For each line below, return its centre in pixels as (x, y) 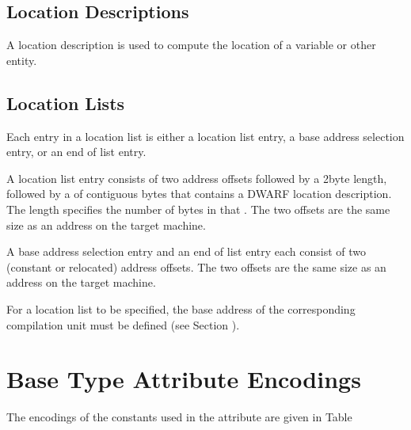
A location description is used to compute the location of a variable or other (191, 45)
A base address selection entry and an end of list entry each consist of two (186, 251)
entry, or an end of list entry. (76, 152)
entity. (22, 60)
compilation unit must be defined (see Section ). (123, 324)
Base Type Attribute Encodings (184, 379)
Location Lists (66, 103)
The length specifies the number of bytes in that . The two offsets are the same (198, 209)
